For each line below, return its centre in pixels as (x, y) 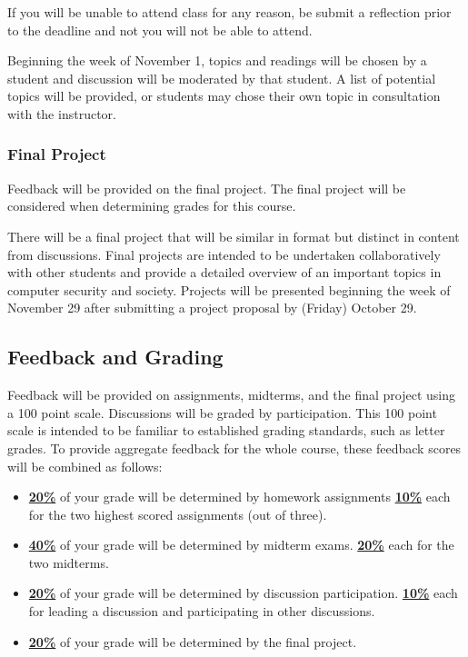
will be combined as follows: (85, 466)
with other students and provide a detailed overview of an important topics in (224, 272)
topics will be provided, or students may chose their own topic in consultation (224, 96)
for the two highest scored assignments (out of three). (178, 514)
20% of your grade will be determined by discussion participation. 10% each (243, 593)
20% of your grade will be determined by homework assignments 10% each (239, 497)
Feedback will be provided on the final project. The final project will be (207, 188)
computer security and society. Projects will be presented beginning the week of (229, 289)
